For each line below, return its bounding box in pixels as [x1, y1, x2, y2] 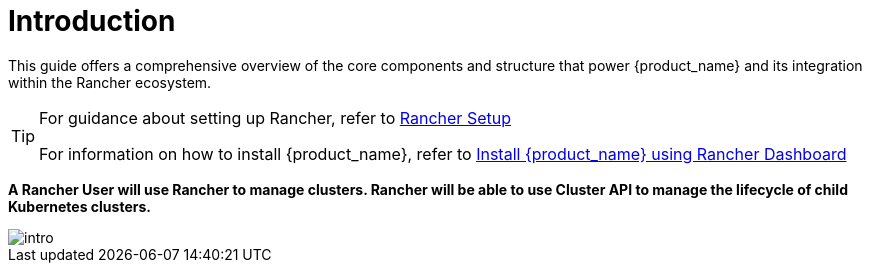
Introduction [8, 4, 176, 38]
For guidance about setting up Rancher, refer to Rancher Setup [39, 107, 511, 128]
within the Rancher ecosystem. [8, 73, 212, 91]
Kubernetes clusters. [8, 197, 151, 215]
